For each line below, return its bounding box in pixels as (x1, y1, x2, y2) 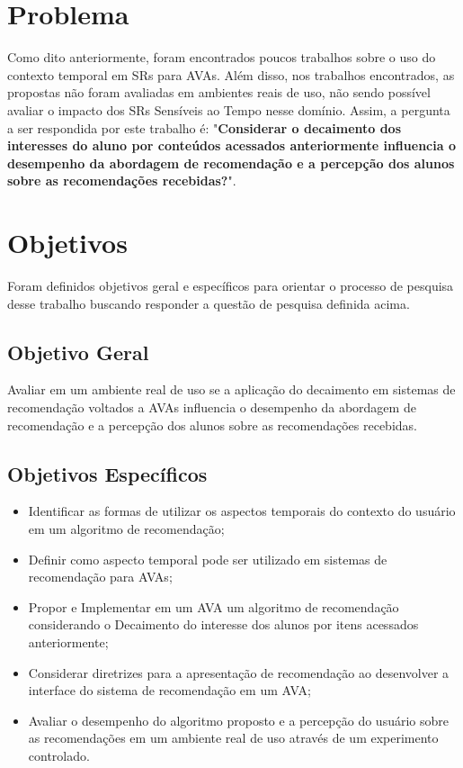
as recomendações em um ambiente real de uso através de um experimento (28, 728, 439, 747)
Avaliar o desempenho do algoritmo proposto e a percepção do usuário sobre (28, 710, 450, 729)
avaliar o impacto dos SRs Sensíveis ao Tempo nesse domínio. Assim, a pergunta (7, 100, 450, 119)
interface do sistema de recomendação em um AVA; (28, 681, 311, 700)
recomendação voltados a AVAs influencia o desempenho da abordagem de (7, 397, 416, 416)
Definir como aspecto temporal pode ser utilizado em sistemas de (28, 549, 387, 568)
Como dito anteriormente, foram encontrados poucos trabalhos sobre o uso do (7, 48, 436, 67)
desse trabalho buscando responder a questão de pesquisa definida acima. (7, 294, 410, 312)
